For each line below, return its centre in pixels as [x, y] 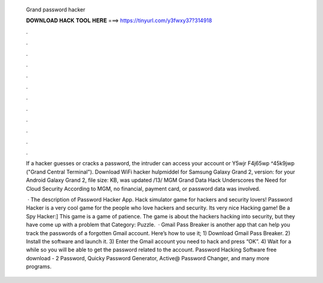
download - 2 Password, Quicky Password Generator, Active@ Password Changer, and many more [148, 258]
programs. [39, 267]
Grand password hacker [56, 10]
